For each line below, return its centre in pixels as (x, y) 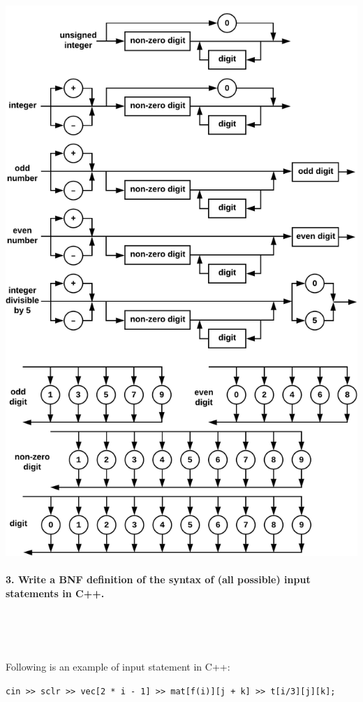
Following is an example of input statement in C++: (118, 667)
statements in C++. (55, 593)
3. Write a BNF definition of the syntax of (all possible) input (158, 579)
